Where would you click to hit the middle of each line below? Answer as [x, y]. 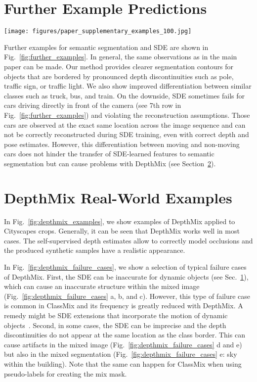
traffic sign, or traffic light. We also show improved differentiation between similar [128, 86]
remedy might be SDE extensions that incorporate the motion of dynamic [116, 315]
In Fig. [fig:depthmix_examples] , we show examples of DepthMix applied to [120, 221]
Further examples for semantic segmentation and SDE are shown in [106, 47]
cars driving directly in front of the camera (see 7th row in [93, 105]
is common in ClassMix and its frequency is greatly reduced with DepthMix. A [124, 306]
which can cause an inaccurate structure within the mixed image [102, 286]
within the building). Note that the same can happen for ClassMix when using [123, 363]
